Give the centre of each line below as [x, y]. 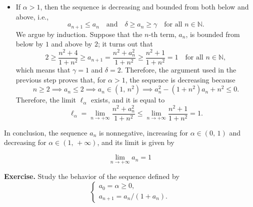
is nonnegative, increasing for [143, 132]
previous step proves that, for [61, 79]
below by [29, 44]
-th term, [162, 34]
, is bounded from [213, 34]
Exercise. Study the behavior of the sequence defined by [92, 176]
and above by [72, 44]
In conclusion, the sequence [46, 132]
